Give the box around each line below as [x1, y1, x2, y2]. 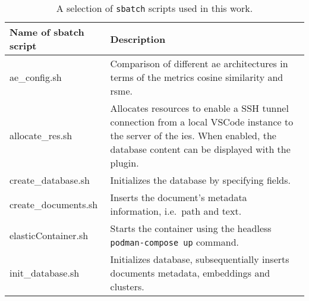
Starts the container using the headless [110, 221, 272, 235]
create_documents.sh [10, 197, 98, 211]
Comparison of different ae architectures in [110, 57, 288, 70]
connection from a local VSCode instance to [110, 115, 294, 128]
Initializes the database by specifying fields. [110, 173, 291, 187]
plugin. [110, 156, 139, 170]
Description [110, 32, 166, 46]
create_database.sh [10, 173, 90, 187]
